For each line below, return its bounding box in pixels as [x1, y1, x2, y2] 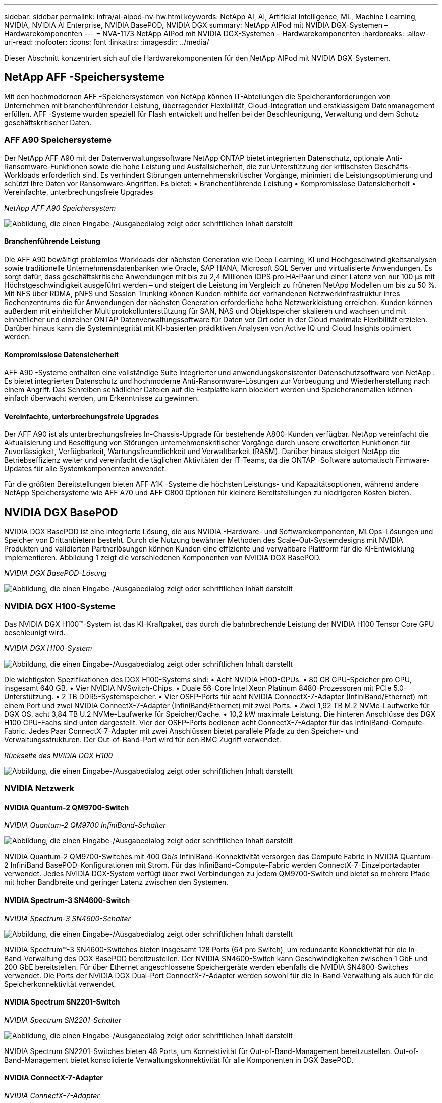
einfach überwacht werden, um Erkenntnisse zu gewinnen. [4, 394, 199, 403]
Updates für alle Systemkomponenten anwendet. [4, 464, 167, 473]
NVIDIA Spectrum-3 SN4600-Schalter [4, 914, 131, 923]
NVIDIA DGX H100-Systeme [4, 601, 116, 612]
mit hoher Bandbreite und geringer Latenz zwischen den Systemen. [4, 878, 229, 887]
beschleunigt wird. [4, 628, 66, 637]
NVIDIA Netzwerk [4, 783, 75, 794]
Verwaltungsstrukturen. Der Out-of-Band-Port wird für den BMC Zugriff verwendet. [4, 735, 281, 744]
